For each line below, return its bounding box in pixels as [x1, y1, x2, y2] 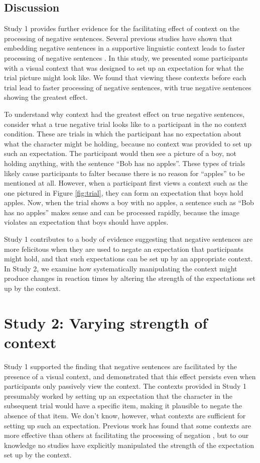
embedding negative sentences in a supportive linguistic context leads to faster [4, 43, 245, 53]
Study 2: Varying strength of [4, 312, 208, 333]
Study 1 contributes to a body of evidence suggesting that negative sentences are [4, 234, 253, 244]
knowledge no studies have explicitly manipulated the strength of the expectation [4, 439, 254, 450]
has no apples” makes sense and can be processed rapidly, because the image [4, 207, 239, 217]
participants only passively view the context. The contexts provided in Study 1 [4, 381, 247, 391]
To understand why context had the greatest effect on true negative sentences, [4, 108, 245, 119]
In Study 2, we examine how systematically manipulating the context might [4, 263, 237, 273]
